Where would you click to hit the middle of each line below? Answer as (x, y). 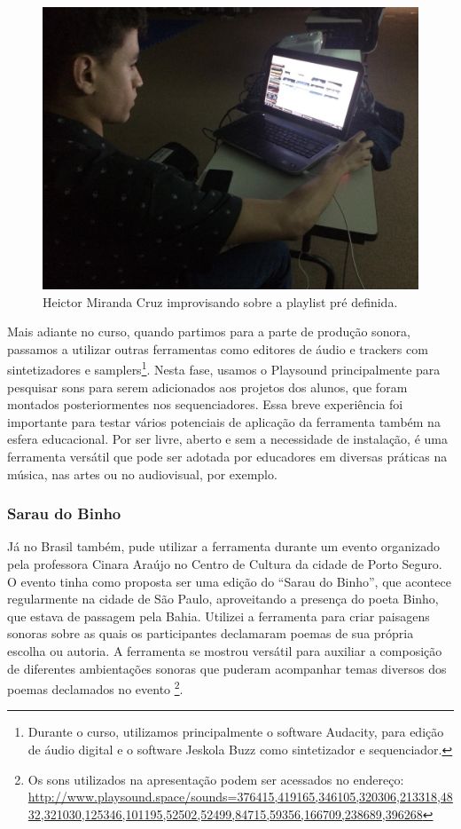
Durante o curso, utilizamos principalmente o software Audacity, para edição (236, 732)
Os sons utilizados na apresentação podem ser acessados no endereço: (216, 779)
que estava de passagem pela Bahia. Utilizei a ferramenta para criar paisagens (219, 616)
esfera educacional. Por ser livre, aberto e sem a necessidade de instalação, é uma (227, 439)
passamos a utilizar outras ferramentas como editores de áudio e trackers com (218, 348)
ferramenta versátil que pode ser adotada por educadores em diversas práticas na (227, 456)
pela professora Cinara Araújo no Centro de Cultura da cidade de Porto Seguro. (225, 564)
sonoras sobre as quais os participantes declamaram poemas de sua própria (211, 633)
